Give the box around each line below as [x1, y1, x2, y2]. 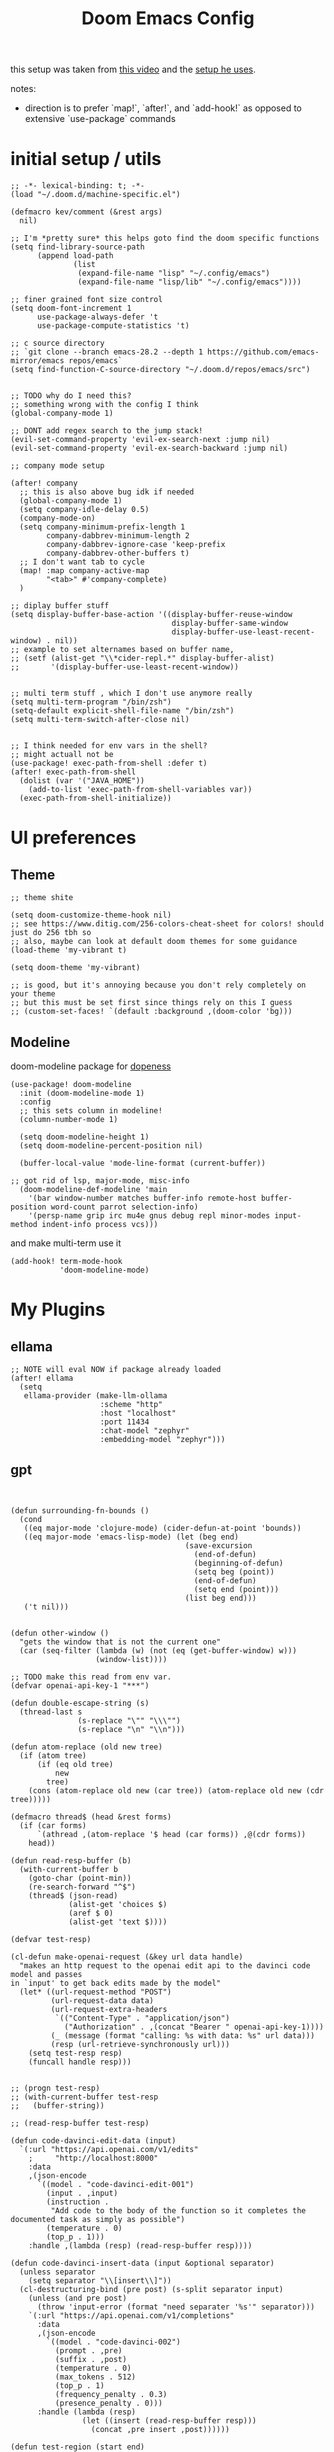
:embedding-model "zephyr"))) [99, 1434, 226, 1444]
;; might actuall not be [10, 750, 114, 760]
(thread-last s [19, 1707, 83, 1717]
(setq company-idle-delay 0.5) [19, 505, 150, 515]
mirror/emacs [10, 356, 65, 366]
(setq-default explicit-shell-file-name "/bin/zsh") [10, 706, 235, 716]
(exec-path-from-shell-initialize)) [19, 793, 172, 804]
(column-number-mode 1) [19, 1114, 118, 1124]
